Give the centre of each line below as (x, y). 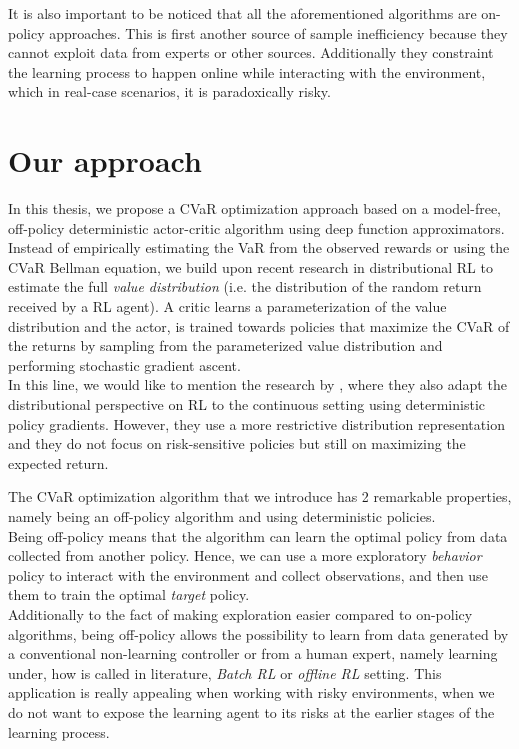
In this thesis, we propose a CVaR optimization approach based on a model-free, (255, 208)
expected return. (58, 462)
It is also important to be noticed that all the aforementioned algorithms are (242, 13)
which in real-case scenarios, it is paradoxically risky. (169, 91)
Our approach (105, 160)
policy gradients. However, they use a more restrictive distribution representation (256, 423)
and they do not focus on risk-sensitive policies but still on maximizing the (237, 443)
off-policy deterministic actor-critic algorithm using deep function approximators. (256, 227)
